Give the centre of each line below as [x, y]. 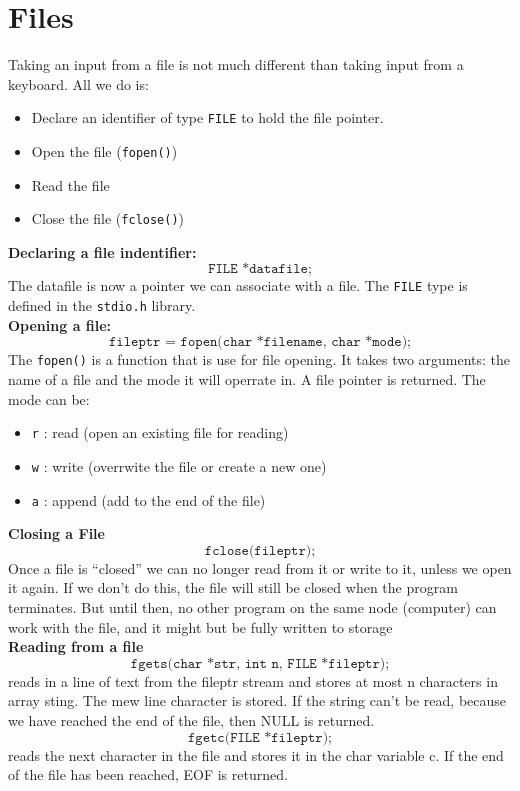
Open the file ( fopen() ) [104, 150]
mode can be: [49, 398]
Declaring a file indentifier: [102, 251]
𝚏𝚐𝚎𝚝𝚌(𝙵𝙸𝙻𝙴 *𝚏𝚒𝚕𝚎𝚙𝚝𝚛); [260, 737]
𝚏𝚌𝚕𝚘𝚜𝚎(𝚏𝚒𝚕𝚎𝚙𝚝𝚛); [260, 550]
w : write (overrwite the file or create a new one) [179, 465]
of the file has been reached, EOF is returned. [148, 774]
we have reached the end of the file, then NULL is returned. [191, 719]
